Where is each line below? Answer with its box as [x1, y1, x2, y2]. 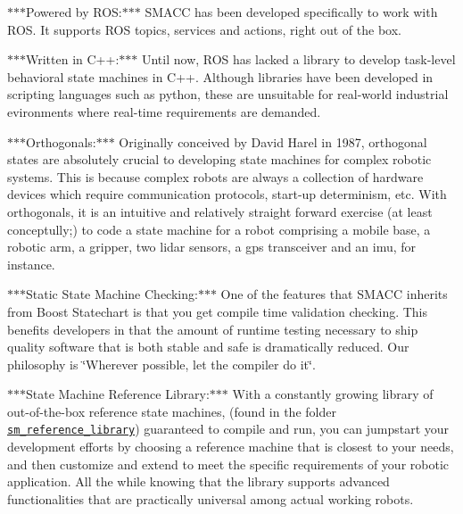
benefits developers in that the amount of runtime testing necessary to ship [7, 319, 418, 338]
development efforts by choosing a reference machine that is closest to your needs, [7, 437, 454, 456]
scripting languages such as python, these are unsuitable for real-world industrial [7, 85, 449, 104]
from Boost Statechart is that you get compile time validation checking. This [7, 302, 428, 320]
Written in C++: [26, 50, 120, 69]
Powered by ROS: [26, 3, 122, 21]
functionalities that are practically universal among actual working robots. [7, 489, 414, 508]
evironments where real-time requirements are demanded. [7, 102, 321, 120]
